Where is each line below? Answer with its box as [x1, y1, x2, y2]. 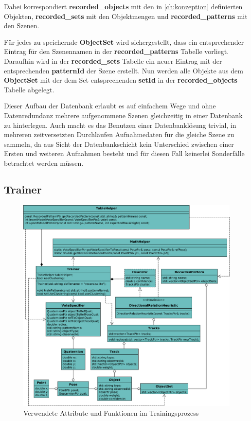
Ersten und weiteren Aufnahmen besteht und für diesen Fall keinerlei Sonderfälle [4, 148, 245, 158]
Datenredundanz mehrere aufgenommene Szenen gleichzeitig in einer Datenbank [4, 110, 243, 120]
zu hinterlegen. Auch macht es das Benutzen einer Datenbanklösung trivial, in [4, 120, 236, 130]
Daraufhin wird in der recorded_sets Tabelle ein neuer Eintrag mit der [4, 55, 222, 66]
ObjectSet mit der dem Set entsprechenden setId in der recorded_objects [4, 75, 237, 85]
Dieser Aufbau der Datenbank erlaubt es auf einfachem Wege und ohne [4, 101, 216, 111]
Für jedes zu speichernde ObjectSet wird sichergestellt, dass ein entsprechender [4, 36, 244, 47]
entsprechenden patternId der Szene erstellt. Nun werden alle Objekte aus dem [4, 65, 243, 75]
